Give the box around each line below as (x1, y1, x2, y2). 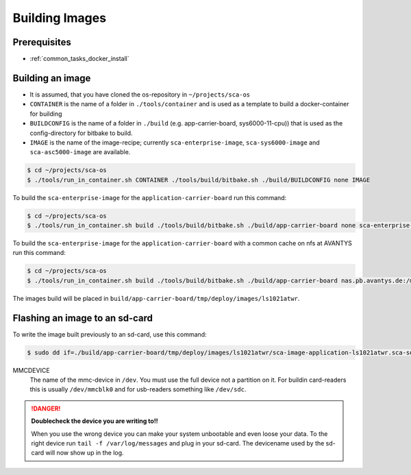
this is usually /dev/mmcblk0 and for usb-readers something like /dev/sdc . (29, 385, 247, 393)
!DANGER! (31, 404, 61, 413)
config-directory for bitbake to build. (29, 129, 133, 137)
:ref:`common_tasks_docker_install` (29, 55, 129, 63)
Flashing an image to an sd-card (12, 312, 153, 324)
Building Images (12, 10, 106, 25)
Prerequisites (12, 36, 71, 48)
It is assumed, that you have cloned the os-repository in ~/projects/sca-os (29, 90, 251, 99)
